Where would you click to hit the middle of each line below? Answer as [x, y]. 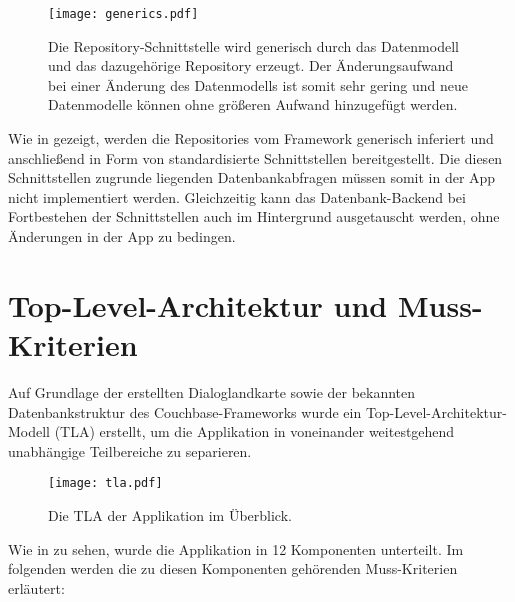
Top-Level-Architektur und [198, 304]
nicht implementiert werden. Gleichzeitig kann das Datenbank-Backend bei [237, 196]
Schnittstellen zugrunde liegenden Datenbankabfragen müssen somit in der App [252, 177]
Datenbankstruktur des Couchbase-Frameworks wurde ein [185, 411]
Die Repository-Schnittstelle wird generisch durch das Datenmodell [253, 45]
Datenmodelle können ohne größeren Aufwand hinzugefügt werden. [253, 104]
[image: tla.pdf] [105, 483]
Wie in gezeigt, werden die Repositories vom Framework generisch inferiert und [251, 138]
